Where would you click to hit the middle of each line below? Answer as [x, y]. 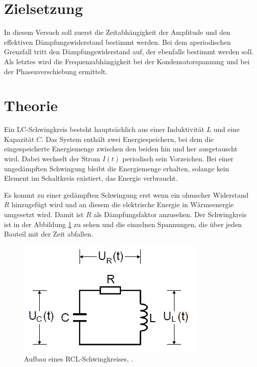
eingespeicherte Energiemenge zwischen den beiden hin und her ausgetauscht [121, 149]
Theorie [31, 105]
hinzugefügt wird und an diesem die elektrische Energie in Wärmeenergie [123, 204]
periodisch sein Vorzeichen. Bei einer [178, 158]
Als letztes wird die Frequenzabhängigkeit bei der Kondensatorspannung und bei [127, 61]
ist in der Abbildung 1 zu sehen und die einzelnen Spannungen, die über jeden [123, 224]
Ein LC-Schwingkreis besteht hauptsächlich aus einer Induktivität [104, 129]
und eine [226, 129]
